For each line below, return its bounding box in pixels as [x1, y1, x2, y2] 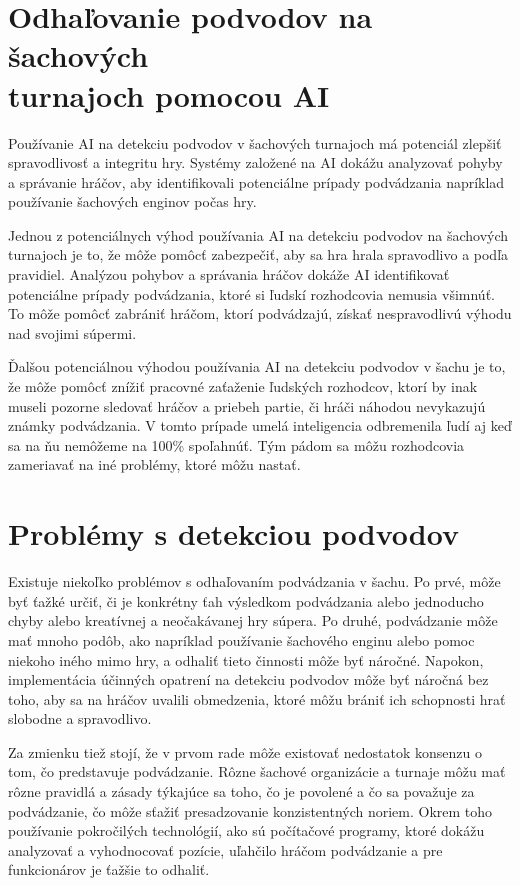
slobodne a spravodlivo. [8, 708, 152, 729]
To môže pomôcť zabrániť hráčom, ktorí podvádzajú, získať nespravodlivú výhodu [8, 303, 512, 324]
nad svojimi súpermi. [8, 322, 137, 343]
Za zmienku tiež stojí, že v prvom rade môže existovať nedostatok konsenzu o [8, 741, 482, 762]
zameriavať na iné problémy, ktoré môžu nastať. [8, 454, 301, 475]
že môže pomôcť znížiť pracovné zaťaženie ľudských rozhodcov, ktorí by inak [8, 376, 478, 397]
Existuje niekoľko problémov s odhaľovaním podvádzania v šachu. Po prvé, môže [8, 571, 501, 592]
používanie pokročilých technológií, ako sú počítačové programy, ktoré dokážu [8, 820, 485, 841]
